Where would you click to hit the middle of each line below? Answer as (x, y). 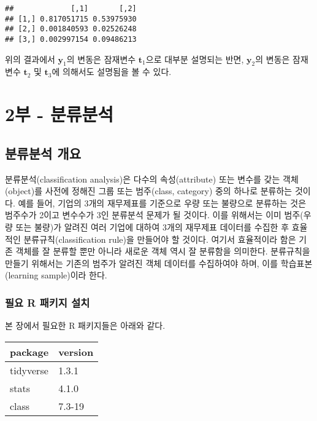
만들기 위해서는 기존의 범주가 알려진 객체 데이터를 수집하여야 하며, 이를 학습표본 (159, 263)
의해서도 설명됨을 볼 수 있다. (117, 72)
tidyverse (29, 370)
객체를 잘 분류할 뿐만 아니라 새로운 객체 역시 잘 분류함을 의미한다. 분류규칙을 (163, 251)
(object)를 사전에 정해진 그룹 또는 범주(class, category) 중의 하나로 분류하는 (149, 191)
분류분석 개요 (43, 153)
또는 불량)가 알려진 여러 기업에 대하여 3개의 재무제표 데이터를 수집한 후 (152, 226)
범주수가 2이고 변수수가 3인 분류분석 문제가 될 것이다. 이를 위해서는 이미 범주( (154, 215)
